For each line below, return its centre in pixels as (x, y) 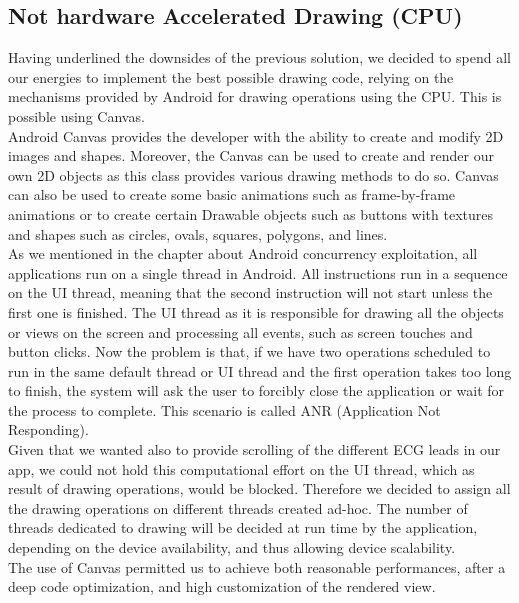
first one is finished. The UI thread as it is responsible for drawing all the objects (256, 311)
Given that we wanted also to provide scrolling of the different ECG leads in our (254, 449)
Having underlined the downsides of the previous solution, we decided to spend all (259, 57)
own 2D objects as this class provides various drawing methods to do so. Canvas (253, 174)
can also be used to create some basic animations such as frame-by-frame (232, 194)
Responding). (48, 429)
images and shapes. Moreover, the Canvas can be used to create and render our (251, 155)
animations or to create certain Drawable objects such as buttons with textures (250, 213)
